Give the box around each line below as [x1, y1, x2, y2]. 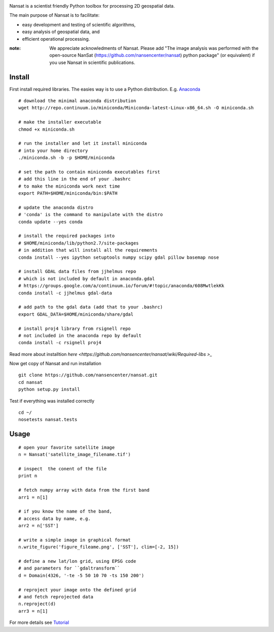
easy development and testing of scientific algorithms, [22, 21, 136, 27]
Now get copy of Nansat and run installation [9, 360, 101, 367]
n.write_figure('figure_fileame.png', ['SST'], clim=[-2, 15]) [18, 544, 179, 550]
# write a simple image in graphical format [18, 537, 131, 543]
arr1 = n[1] [18, 494, 48, 500]
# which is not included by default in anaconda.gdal [18, 276, 155, 282]
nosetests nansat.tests [18, 417, 78, 423]
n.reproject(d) [18, 601, 56, 607]
